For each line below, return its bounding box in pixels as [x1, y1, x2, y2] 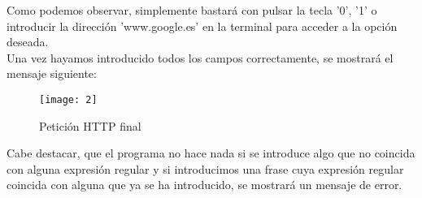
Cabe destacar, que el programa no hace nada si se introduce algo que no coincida [7, 144, 415, 161]
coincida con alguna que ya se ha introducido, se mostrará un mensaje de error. [7, 176, 402, 193]
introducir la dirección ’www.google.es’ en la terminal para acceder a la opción [7, 17, 398, 34]
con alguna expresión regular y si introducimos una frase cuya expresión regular [7, 160, 404, 177]
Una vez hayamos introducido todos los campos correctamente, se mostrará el [7, 49, 394, 66]
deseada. [7, 33, 49, 50]
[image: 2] [39, 93, 98, 105]
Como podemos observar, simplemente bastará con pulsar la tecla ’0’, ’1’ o [7, 2, 377, 18]
